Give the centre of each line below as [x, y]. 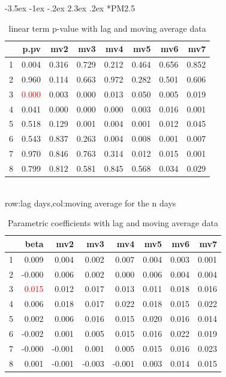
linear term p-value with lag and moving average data [107, 28]
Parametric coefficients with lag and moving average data [113, 223]
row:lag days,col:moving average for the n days [91, 203]
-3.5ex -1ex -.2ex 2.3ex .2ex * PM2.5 [70, 8]
